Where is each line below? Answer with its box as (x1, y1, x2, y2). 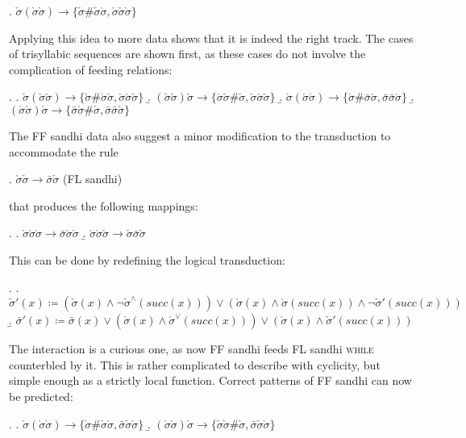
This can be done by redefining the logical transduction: (9, 251, 285, 268)
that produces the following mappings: (9, 197, 198, 214)
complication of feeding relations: (9, 60, 173, 77)
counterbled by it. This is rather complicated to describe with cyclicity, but (9, 356, 381, 373)
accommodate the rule (9, 143, 119, 160)
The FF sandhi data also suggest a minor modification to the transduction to (9, 127, 391, 144)
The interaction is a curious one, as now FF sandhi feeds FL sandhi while (9, 340, 374, 357)
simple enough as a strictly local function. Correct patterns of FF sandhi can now (9, 372, 412, 389)
